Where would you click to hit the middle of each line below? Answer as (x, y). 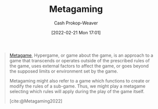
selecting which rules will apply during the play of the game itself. (77, 91)
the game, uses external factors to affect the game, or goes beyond (79, 66)
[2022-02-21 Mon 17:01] (76, 32)
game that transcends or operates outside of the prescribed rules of (79, 60)
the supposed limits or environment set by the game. (64, 71)
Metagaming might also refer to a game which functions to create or (79, 81)
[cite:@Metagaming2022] (36, 101)
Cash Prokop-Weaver (76, 23)
